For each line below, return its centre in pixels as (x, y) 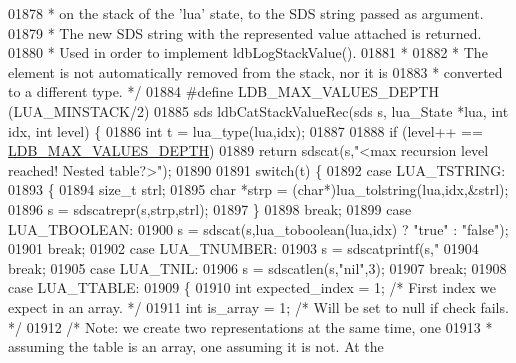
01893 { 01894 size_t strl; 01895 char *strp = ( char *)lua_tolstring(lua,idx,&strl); (258, 189)
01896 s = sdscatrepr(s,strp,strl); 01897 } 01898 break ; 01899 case (210, 208)
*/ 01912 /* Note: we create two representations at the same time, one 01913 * (250, 326)
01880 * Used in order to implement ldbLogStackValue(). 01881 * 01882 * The (248, 52)
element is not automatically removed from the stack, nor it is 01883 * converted (255, 71)
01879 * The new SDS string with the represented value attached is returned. (245, 32)
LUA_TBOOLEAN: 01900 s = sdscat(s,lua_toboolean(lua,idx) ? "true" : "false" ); (258, 228)
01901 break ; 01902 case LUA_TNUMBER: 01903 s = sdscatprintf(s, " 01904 (243, 248)
